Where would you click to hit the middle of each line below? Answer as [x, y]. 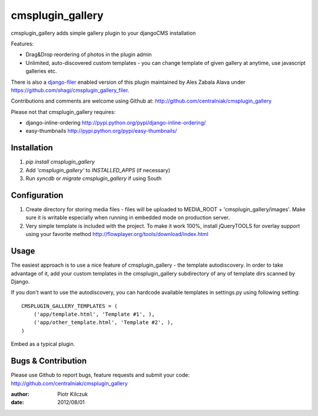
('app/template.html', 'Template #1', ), [94, 315]
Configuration [37, 195]
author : [20, 394]
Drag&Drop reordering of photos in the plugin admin [89, 55]
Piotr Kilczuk [73, 394]
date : [17, 402]
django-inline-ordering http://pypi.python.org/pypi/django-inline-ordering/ [116, 123]
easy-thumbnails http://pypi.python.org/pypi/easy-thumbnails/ [101, 131]
